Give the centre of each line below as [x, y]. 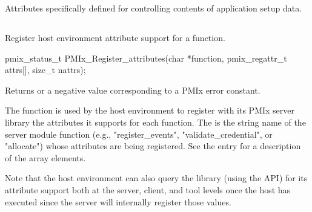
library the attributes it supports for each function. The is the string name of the [155, 122]
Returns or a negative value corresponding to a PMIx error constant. [133, 90]
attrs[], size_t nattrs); [45, 70]
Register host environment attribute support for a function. [115, 37]
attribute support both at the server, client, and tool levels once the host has [148, 189]
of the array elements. [45, 157]
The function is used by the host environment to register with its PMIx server [150, 110]
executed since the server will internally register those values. [118, 201]
